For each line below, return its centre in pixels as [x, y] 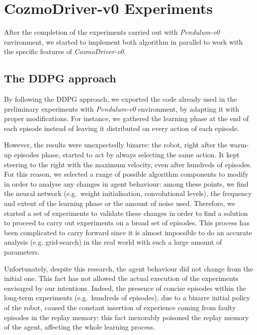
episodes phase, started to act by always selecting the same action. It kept [127, 155]
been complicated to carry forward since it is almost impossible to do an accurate [128, 232]
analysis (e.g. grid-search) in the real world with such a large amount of [113, 242]
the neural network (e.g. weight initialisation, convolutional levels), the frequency [128, 193]
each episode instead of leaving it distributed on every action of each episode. [122, 128]
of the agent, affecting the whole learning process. [80, 327]
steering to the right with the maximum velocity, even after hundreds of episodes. [128, 164]
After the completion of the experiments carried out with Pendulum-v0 [112, 32]
